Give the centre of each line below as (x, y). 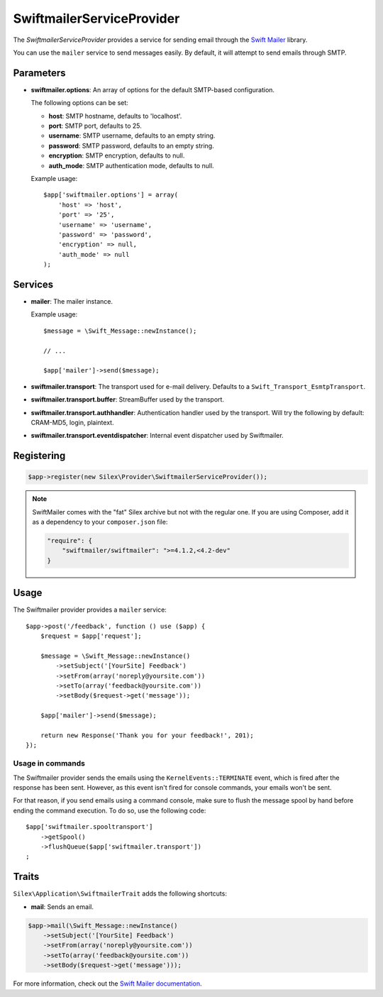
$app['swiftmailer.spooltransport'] (89, 827)
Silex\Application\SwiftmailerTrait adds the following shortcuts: (120, 893)
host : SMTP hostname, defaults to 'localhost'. (115, 116)
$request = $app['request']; (91, 636)
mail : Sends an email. (62, 907)
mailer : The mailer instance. (72, 301)
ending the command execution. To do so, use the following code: (110, 810)
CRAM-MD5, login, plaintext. (72, 422)
